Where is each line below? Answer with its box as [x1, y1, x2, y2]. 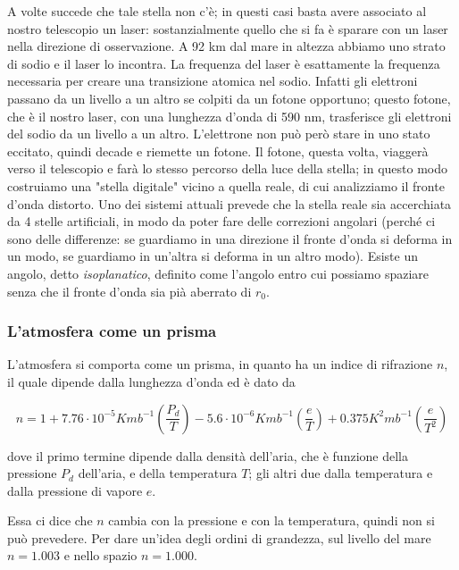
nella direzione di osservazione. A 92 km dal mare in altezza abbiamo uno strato [7, 37, 446, 55]
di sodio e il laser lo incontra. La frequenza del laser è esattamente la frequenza [7, 54, 440, 72]
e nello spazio [63, 546, 138, 565]
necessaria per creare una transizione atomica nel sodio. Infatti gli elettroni [7, 71, 418, 90]
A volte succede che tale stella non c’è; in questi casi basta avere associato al [7, 2, 427, 20]
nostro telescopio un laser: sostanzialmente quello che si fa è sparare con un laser [7, 19, 448, 38]
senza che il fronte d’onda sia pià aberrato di [7, 281, 252, 300]
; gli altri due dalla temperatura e [248, 464, 433, 482]
